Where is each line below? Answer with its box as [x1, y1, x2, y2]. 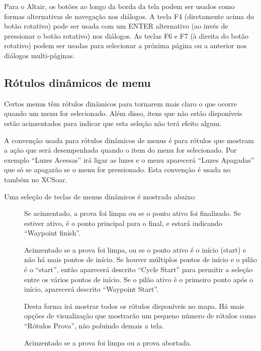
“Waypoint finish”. [24, 227, 80, 238]
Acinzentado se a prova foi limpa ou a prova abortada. [24, 337, 192, 347]
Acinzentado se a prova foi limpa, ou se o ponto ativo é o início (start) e [24, 244, 246, 255]
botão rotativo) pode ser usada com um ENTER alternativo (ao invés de [4, 21, 228, 31]
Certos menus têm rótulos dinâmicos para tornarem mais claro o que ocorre [4, 98, 237, 108]
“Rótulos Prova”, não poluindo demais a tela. [24, 320, 164, 331]
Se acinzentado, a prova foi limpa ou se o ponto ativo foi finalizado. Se [24, 208, 241, 218]
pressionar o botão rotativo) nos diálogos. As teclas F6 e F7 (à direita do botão [4, 30, 248, 41]
